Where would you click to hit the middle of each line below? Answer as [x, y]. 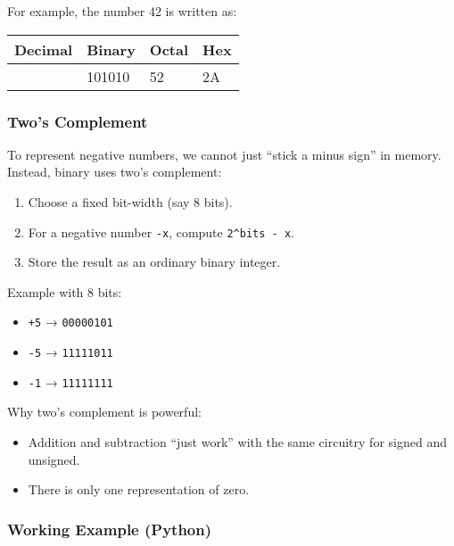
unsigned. [54, 459]
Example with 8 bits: [65, 291]
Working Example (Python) [110, 529]
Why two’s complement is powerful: [104, 412]
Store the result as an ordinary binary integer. [154, 262]
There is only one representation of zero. [139, 489]
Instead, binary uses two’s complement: [115, 172]
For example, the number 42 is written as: [122, 11]
